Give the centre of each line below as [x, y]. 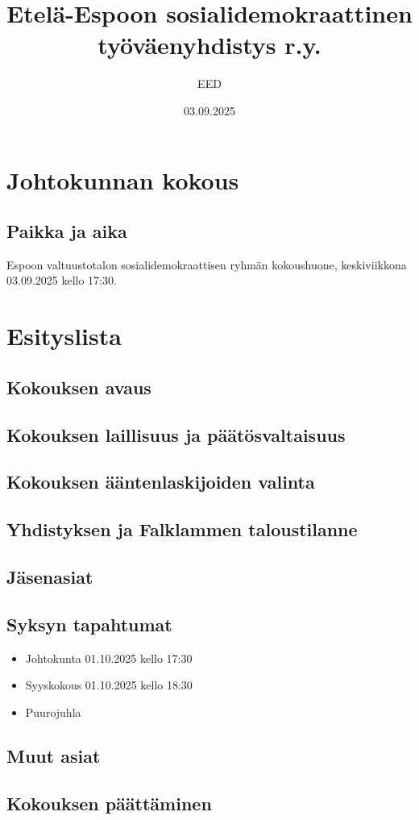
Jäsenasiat [50, 576]
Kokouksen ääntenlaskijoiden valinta [161, 482]
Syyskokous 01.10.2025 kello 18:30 [109, 685]
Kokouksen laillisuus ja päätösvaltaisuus [176, 434]
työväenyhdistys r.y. [209, 45]
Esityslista [64, 336]
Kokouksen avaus [79, 387]
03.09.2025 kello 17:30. [62, 280]
